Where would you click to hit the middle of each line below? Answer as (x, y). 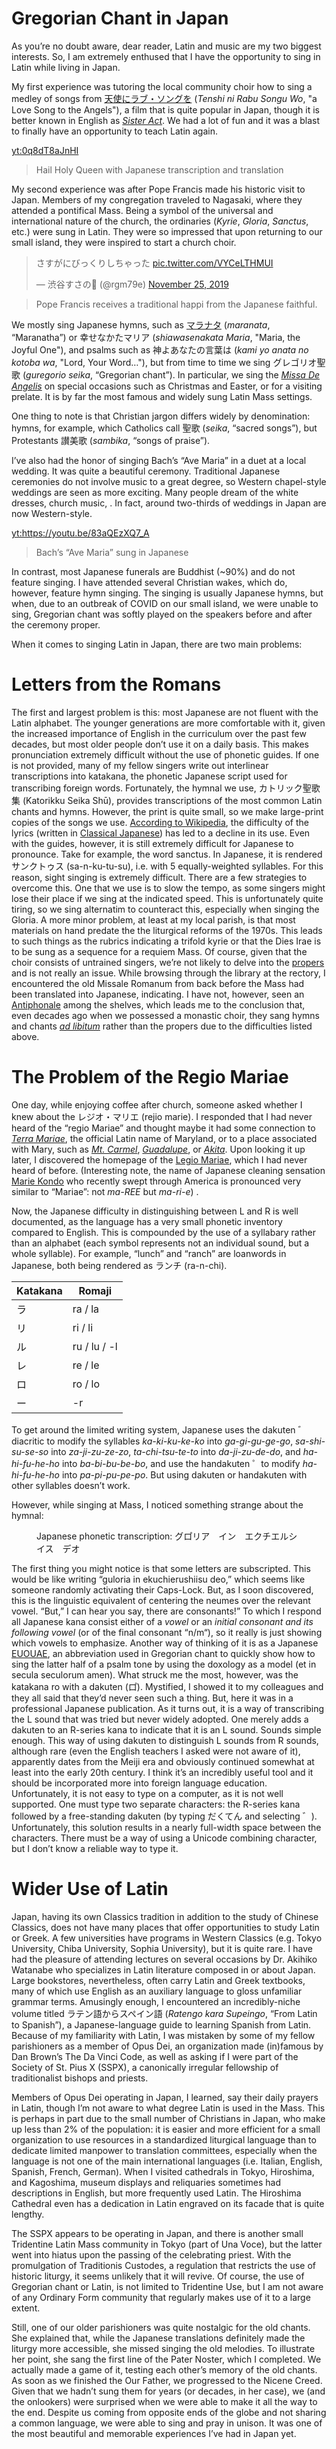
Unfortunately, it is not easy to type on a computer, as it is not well (147, 1793)
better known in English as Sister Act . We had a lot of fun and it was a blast (165, 120)
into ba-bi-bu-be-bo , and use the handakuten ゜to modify (181, 1463)
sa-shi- (310, 1441)
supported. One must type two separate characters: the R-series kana (156, 1804)
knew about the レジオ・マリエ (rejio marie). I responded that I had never (162, 1116)
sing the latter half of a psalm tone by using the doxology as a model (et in (164, 1664)
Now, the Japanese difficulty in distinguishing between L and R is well (155, 1211)
